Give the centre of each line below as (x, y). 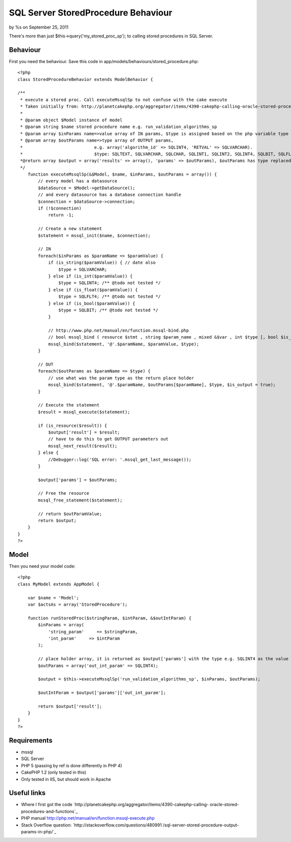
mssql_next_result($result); (83, 446)
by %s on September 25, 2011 (39, 27)
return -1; (61, 215)
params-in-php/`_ (39, 832)
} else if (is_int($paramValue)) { (90, 276)
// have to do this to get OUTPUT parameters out (108, 439)
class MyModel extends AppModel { (58, 584)
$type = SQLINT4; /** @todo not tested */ (110, 283)
